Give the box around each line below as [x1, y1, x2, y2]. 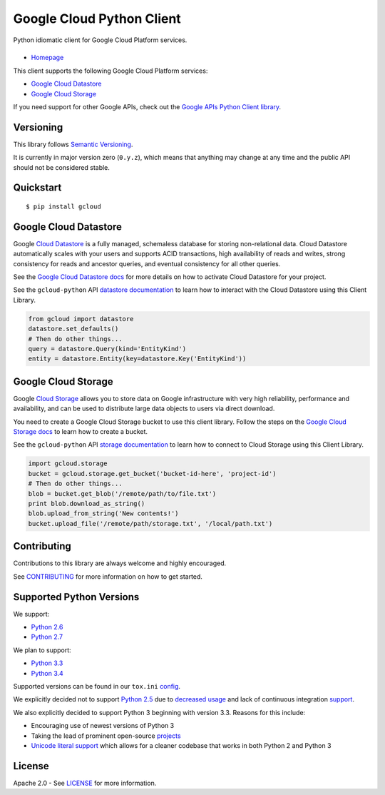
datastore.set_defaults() [28, 325, 119, 333]
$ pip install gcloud [26, 203, 101, 211]
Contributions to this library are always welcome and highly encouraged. [13, 559, 227, 567]
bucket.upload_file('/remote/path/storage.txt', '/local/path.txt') [28, 520, 273, 527]
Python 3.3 [31, 659, 63, 667]
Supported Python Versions [13, 591, 140, 603]
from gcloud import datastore [28, 315, 134, 323]
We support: [13, 609, 50, 618]
